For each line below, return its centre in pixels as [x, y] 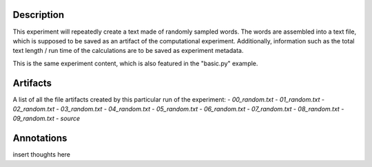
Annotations [40, 138]
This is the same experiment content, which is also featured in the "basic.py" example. [135, 63]
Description [39, 15]
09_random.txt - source [46, 119]
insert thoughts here [42, 155]
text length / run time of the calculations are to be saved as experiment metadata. [128, 51]
